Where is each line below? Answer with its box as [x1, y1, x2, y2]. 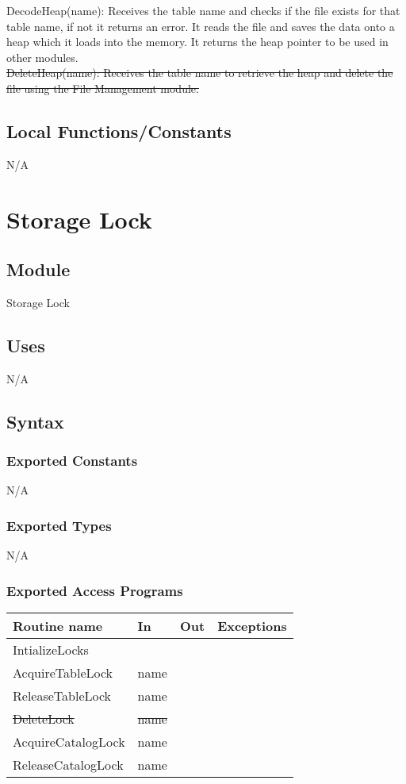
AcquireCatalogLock [13, 732, 125, 751]
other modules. [6, 48, 79, 65]
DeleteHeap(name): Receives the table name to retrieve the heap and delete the [6, 64, 393, 81]
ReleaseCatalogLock [13, 755, 124, 774]
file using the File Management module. [6, 79, 199, 96]
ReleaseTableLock [13, 686, 112, 705]
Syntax [6, 409, 64, 433]
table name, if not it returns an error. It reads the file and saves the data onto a [6, 17, 395, 34]
